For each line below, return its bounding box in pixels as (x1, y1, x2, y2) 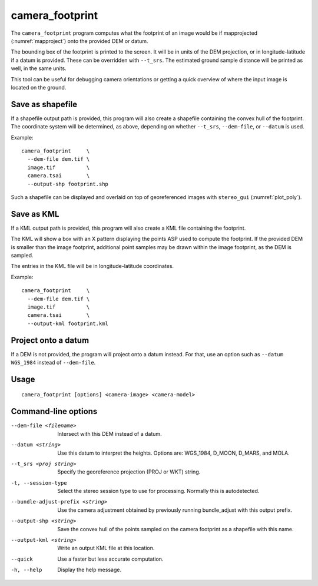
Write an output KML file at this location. (57, 545, 155, 552)
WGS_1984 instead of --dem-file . (11, 359, 96, 366)
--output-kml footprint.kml (27, 320, 109, 327)
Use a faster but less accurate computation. (57, 555, 164, 562)
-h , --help (11, 567, 42, 574)
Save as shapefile (11, 99, 78, 109)
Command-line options (11, 406, 98, 416)
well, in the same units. (11, 65, 67, 72)
